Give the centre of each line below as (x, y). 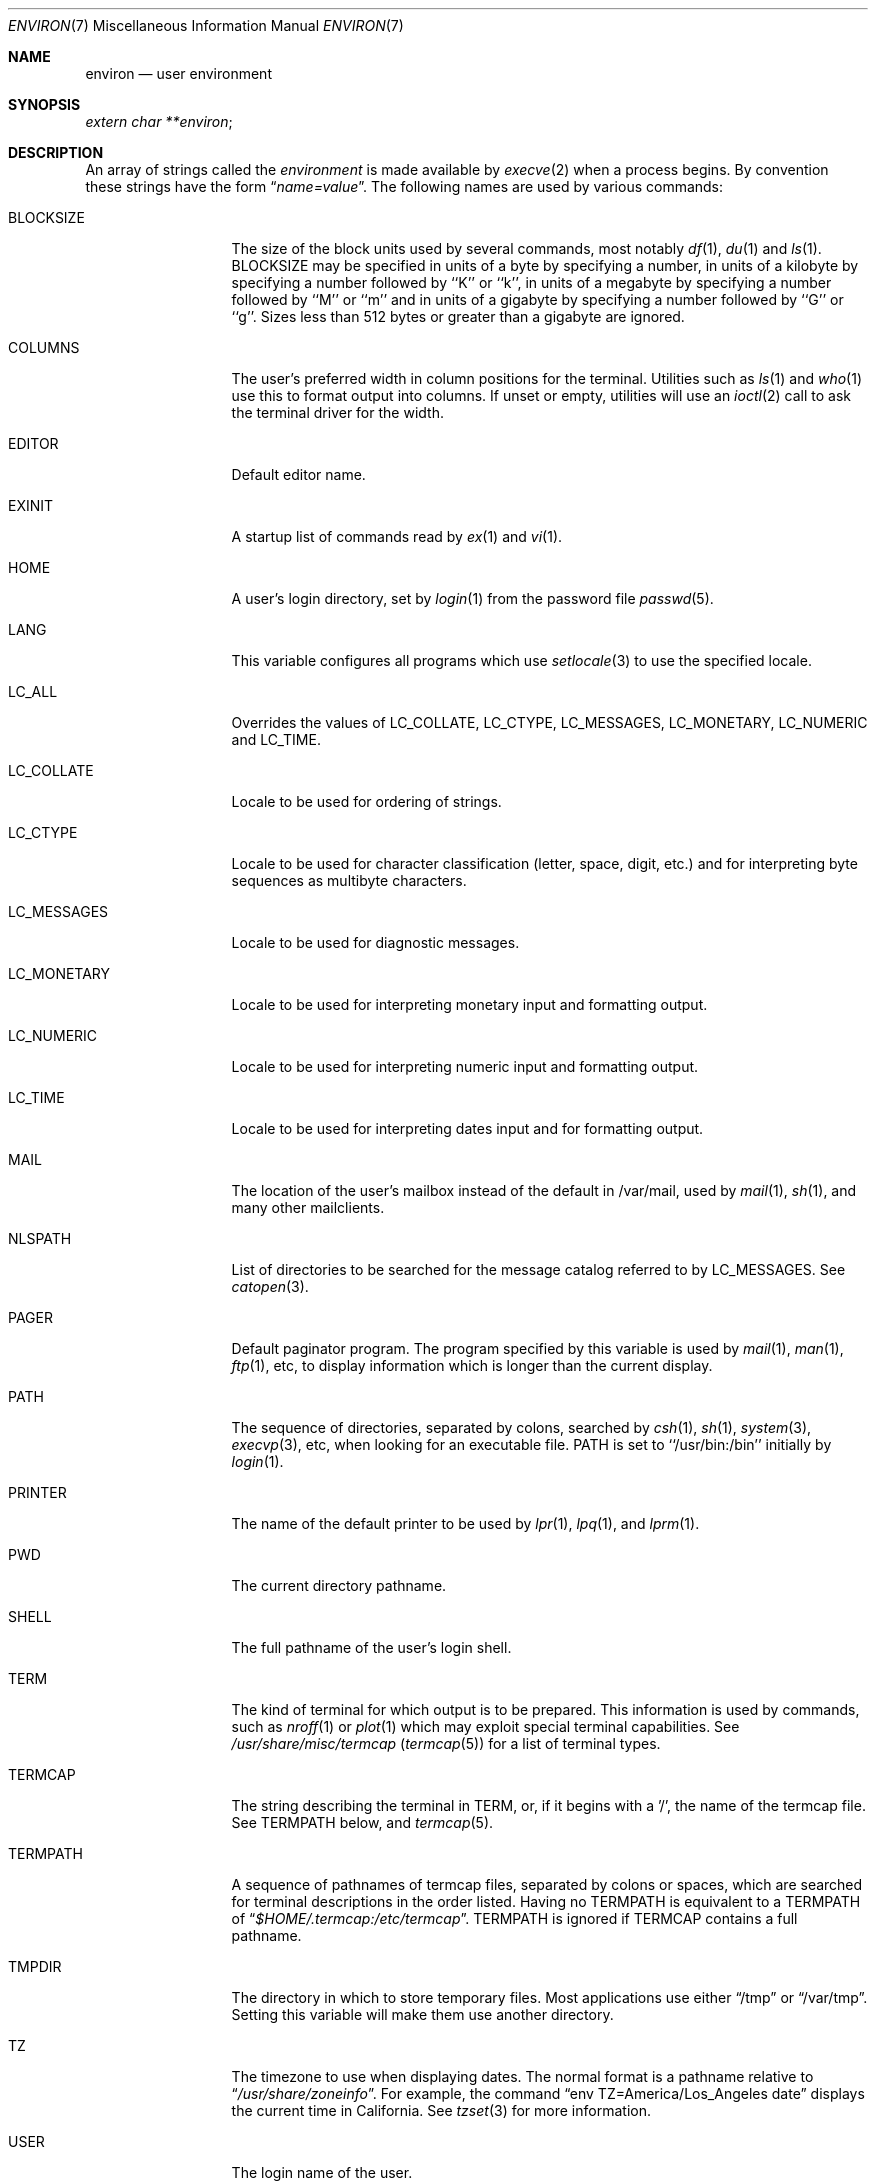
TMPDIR (35, 1966)
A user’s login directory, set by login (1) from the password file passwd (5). (472, 598)
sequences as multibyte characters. (349, 880)
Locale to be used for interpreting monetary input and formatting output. (469, 1004)
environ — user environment (178, 73)
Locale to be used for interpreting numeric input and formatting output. (465, 1066)
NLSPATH (40, 1238)
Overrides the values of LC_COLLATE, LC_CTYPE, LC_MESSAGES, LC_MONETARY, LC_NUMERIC (549, 722)
